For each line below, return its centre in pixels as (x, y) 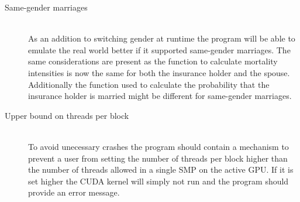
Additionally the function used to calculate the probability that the (149, 84)
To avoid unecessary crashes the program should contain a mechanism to (158, 146)
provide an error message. (74, 192)
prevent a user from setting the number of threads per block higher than (158, 158)
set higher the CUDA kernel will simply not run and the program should (158, 181)
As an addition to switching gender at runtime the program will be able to (162, 38)
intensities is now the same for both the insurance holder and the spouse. (159, 72)
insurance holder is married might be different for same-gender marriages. (160, 96)
